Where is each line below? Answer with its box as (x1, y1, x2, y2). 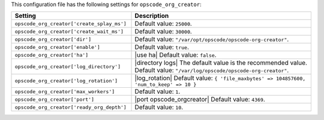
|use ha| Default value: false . (134, 51, 217, 59)
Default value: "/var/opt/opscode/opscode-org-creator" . (134, 35, 289, 44)
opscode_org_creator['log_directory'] (14, 63, 121, 70)
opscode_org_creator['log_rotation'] (14, 78, 118, 84)
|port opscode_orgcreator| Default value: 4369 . (134, 96, 265, 104)
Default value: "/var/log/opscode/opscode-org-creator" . (134, 66, 289, 75)
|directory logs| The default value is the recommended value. (134, 59, 307, 67)
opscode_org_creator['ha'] (14, 51, 89, 58)
